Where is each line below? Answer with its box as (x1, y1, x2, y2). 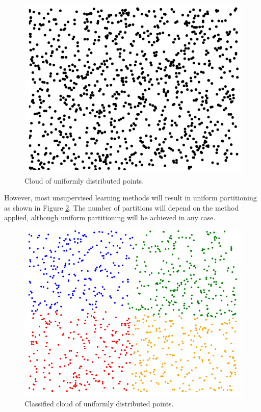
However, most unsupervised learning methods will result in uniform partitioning (4, 192, 257, 203)
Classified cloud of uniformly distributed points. (24, 398, 174, 409)
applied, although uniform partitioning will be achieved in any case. (4, 212, 216, 223)
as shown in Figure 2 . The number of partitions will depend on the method (4, 202, 239, 213)
